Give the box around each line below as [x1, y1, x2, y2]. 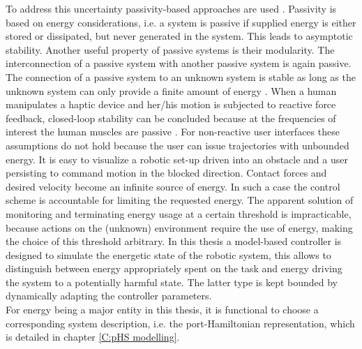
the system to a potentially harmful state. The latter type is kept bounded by [6, 274, 338, 289]
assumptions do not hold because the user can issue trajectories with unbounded [6, 138, 349, 152]
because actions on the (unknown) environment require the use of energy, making [6, 220, 353, 235]
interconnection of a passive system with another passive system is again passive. [6, 56, 352, 70]
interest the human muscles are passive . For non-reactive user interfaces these [6, 124, 340, 139]
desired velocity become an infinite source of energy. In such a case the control [6, 179, 340, 193]
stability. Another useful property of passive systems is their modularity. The [6, 42, 335, 57]
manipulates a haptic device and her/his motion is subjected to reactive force [6, 97, 336, 112]
